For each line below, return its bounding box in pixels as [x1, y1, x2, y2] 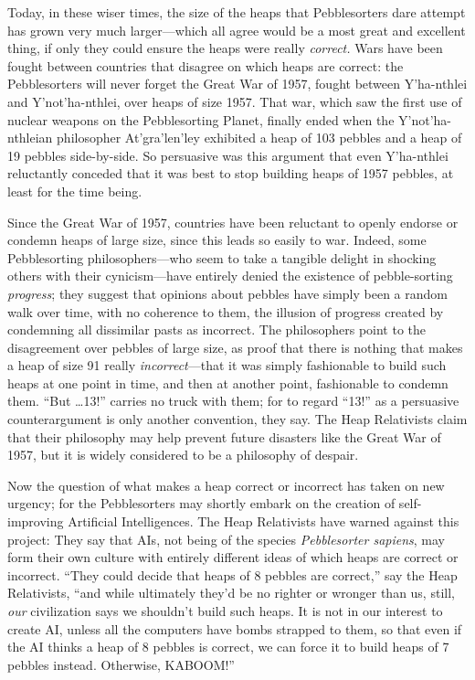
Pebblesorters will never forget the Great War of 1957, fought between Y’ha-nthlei [7, 74, 468, 93]
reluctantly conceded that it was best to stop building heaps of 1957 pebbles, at [7, 164, 454, 183]
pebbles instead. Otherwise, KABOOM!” [7, 654, 235, 674]
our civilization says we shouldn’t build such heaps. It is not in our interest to [7, 601, 443, 620]
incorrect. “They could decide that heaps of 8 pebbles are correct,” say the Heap [7, 565, 458, 584]
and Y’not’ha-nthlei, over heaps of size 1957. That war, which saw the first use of [7, 91, 462, 111]
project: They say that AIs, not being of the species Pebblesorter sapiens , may [7, 529, 445, 548]
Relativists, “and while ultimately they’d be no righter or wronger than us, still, [7, 583, 455, 602]
